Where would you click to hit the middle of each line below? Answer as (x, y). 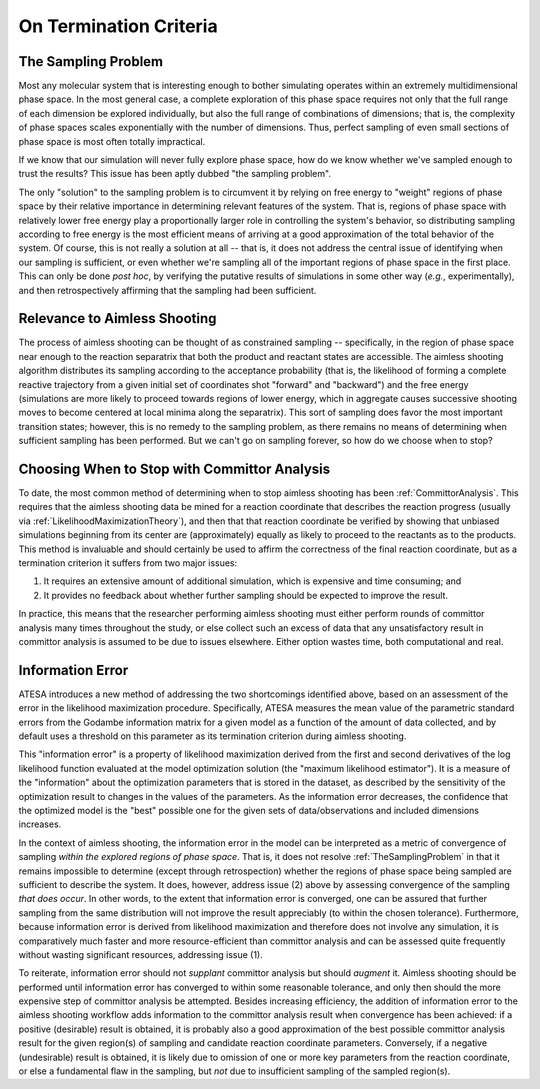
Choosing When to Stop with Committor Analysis (174, 468)
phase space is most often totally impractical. (112, 141)
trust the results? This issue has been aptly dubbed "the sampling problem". (175, 174)
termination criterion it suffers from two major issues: (128, 563)
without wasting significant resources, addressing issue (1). (141, 954)
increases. (40, 824)
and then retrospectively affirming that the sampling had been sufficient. (167, 290)
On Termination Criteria (118, 26)
